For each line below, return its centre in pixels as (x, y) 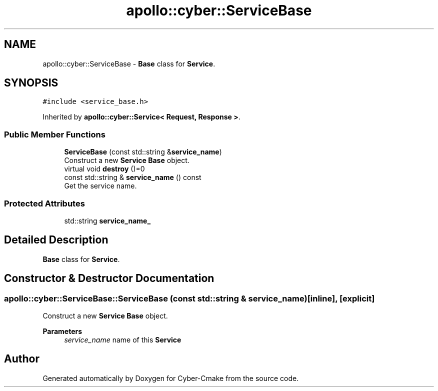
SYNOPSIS (31, 83)
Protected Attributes (44, 203)
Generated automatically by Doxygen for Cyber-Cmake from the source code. (171, 378)
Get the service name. (100, 186)
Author (22, 359)
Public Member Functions (55, 134)
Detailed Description (56, 240)
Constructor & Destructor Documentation (109, 278)
